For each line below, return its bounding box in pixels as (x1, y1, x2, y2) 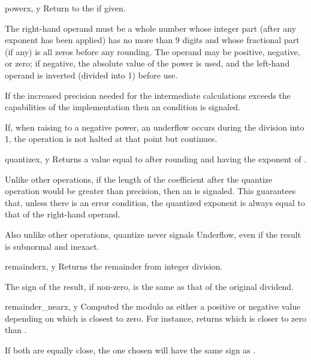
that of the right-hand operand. (5, 208, 120, 220)
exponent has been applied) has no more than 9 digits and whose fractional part (5, 34, 300, 46)
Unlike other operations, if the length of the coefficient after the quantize (5, 173, 273, 185)
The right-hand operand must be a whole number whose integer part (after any (5, 22, 297, 34)
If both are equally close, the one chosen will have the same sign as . (5, 344, 256, 356)
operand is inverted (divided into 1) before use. (5, 68, 178, 81)
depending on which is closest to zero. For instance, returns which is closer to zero (5, 311, 306, 324)
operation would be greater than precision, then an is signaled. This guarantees (5, 184, 296, 197)
